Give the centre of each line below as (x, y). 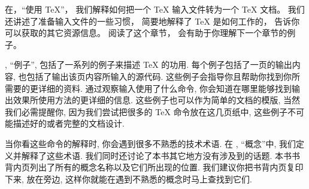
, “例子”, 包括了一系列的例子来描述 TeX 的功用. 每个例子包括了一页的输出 (149, 64)
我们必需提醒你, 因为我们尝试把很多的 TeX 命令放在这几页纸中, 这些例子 (146, 111)
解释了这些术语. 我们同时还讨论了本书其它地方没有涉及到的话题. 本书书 (161, 155)
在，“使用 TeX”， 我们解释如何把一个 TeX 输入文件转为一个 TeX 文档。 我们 (155, 9)
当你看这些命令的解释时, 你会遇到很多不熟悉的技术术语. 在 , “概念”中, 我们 (151, 143)
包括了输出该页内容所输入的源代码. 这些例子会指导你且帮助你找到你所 (163, 76)
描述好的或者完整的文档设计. (69, 123)
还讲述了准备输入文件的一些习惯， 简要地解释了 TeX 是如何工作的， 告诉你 (152, 21)
